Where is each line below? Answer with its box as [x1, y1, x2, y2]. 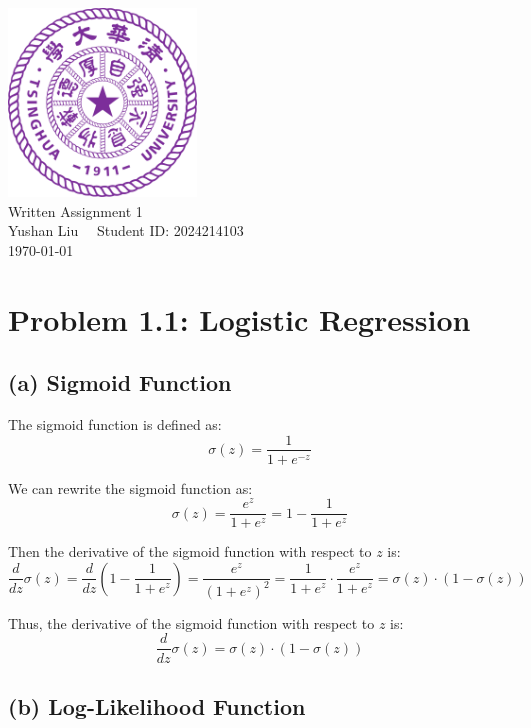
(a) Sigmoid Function [8, 367, 232, 398]
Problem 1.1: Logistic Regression [8, 298, 471, 339]
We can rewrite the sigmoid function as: [8, 477, 253, 498]
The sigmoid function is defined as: [8, 413, 222, 434]
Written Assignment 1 [8, 200, 143, 221]
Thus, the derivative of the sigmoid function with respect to [8, 612, 375, 633]
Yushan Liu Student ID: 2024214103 [8, 220, 244, 241]
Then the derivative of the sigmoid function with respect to [8, 541, 372, 562]
